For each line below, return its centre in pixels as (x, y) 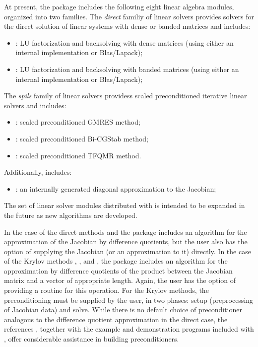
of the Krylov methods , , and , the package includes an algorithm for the (116, 261)
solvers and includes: (35, 105)
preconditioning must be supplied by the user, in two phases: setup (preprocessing (129, 300)
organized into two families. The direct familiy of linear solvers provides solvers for (129, 16)
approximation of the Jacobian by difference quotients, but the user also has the (126, 242)
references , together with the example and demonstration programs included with (129, 329)
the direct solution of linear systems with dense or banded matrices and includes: (127, 26)
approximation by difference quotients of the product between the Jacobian (118, 270)
